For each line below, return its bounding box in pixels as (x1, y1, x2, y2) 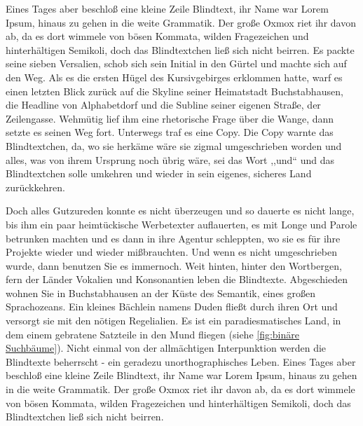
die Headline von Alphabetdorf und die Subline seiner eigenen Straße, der (6, 97, 321, 112)
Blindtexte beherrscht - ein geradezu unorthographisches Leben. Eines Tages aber (6, 354, 356, 369)
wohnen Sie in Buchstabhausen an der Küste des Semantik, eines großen (6, 285, 316, 300)
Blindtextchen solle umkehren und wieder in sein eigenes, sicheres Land (6, 166, 312, 181)
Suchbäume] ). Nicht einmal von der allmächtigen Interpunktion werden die (6, 341, 327, 355)
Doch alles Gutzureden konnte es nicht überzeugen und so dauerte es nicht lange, (6, 203, 355, 218)
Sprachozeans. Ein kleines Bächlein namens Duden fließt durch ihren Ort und (6, 299, 338, 314)
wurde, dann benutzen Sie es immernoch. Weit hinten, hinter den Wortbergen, (6, 258, 342, 273)
